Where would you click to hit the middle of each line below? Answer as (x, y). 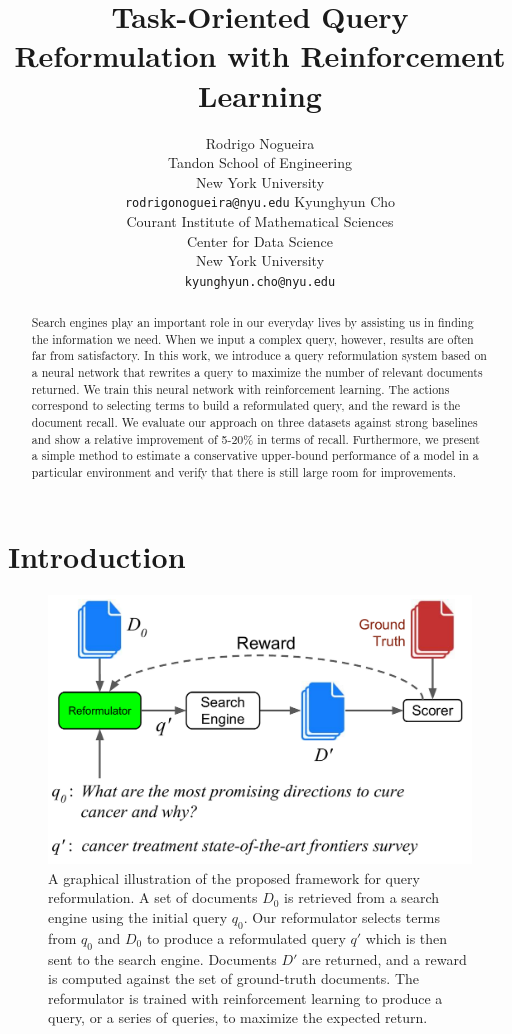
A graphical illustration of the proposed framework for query (234, 877)
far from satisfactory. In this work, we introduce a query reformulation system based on (259, 355)
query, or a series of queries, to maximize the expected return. (238, 1017)
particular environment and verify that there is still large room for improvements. (244, 472)
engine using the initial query (138, 917)
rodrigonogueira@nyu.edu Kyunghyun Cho (260, 201)
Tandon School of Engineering (260, 162)
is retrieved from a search (362, 897)
